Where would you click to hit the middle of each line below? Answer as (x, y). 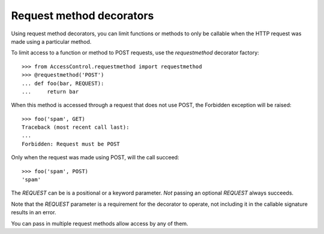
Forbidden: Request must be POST (71, 144)
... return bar (50, 92)
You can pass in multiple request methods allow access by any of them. (100, 223)
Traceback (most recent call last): (76, 127)
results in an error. (34, 212)
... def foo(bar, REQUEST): (63, 83)
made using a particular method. (51, 41)
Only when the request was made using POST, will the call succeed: (95, 157)
